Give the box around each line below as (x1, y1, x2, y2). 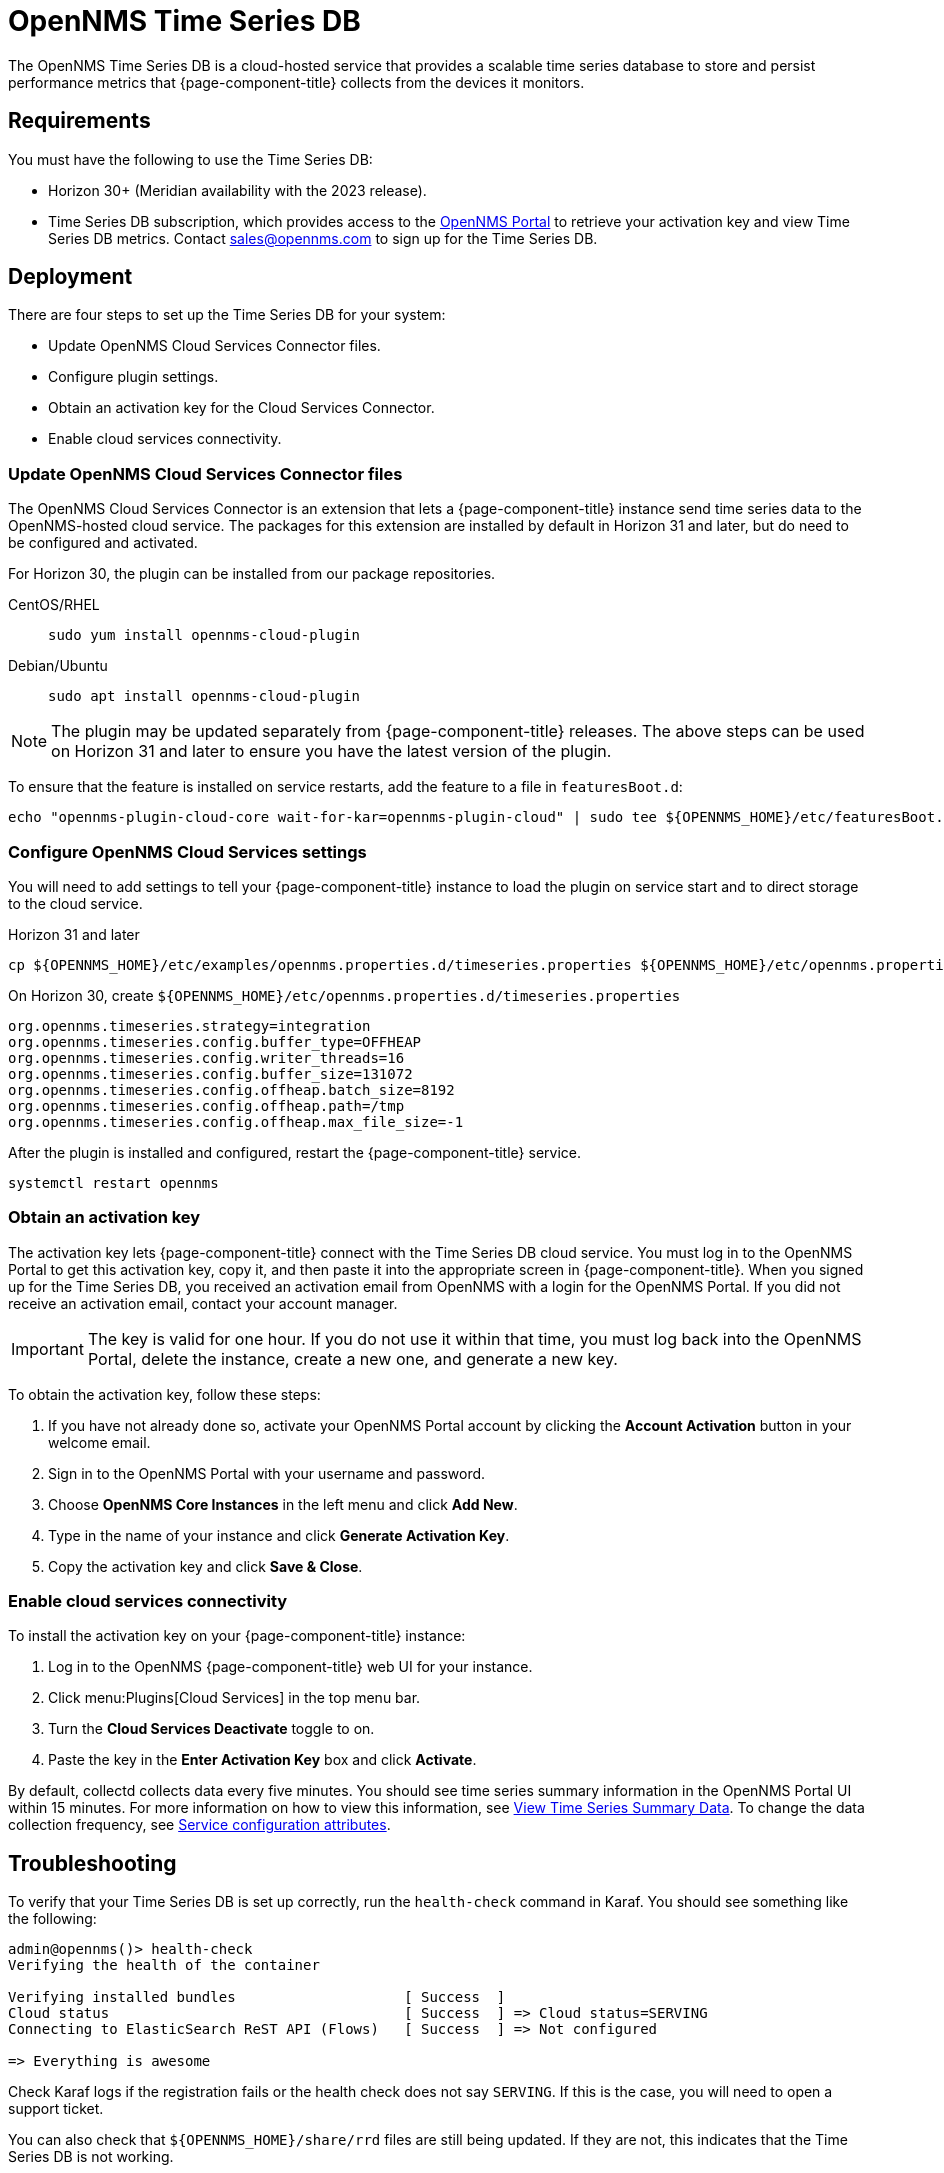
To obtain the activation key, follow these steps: (8, 1385, 321, 1403)
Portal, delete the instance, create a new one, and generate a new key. (87, 1348, 618, 1369)
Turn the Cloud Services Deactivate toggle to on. (48, 1720, 375, 1738)
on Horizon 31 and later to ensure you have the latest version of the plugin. (51, 741, 612, 762)
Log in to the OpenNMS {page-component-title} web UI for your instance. (48, 1658, 533, 1676)
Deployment (8, 264, 133, 290)
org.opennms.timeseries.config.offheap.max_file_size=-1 (8, 1113, 464, 1130)
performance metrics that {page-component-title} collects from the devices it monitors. (8, 73, 585, 91)
